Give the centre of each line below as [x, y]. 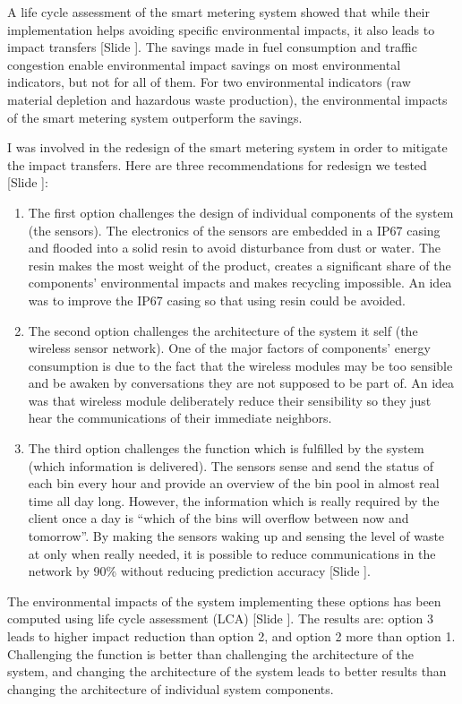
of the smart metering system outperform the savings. [155, 117]
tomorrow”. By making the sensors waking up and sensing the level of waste [236, 536]
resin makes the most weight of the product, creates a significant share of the [240, 265]
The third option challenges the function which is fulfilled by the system [226, 448]
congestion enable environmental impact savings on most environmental [204, 64]
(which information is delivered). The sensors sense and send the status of [231, 465]
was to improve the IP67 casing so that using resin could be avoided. [217, 300]
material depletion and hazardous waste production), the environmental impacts [227, 99]
